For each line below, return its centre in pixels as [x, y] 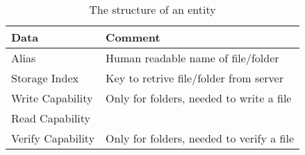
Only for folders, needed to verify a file [200, 138]
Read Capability [51, 118]
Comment [133, 37]
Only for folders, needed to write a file [199, 98]
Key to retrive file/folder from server [195, 78]
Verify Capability [53, 138]
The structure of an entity [152, 9]
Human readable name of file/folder [192, 58]
